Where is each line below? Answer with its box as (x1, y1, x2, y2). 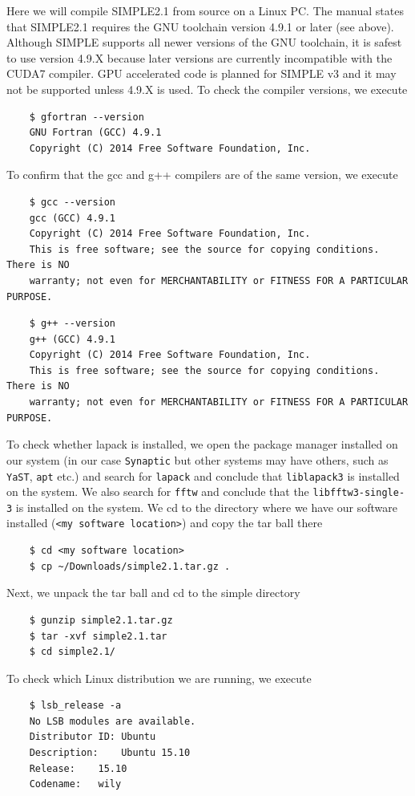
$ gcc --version (29, 196, 116, 208)
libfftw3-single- (312, 487, 405, 499)
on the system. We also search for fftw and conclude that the (6, 483, 309, 500)
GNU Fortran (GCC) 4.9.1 (29, 127, 162, 139)
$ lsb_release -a (29, 700, 122, 712)
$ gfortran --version (29, 111, 144, 123)
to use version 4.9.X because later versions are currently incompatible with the (6, 49, 393, 66)
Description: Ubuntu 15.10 (29, 747, 191, 759)
